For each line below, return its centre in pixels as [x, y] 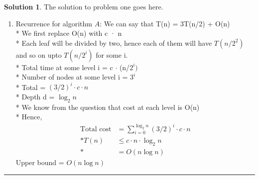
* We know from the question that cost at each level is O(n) [108, 107]
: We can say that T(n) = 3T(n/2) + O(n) [165, 23]
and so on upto [39, 54]
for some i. [112, 54]
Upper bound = [40, 162]
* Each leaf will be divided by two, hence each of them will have [114, 43]
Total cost [96, 129]
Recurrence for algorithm [54, 23]
